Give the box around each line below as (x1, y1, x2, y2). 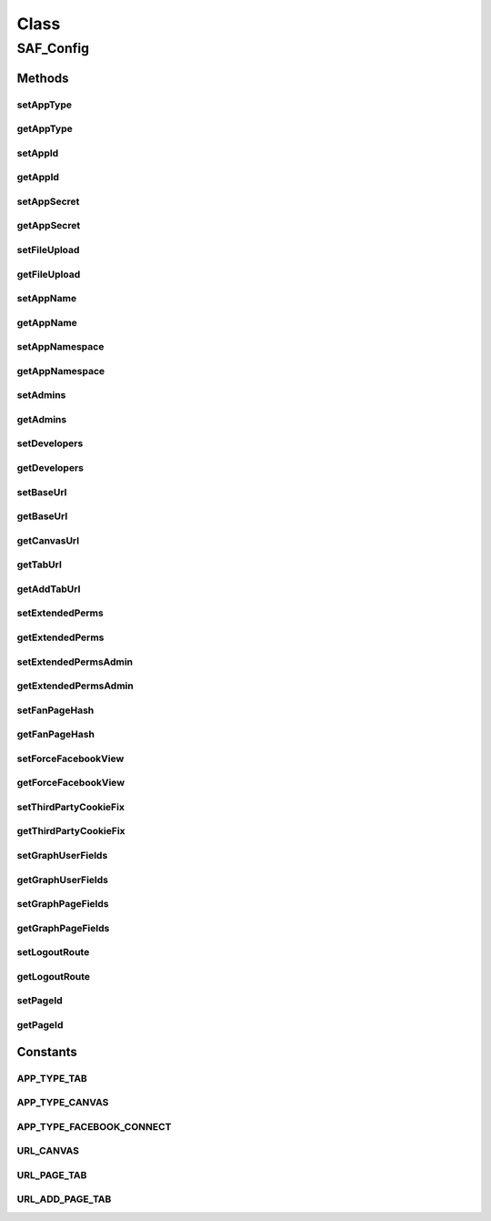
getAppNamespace (16, 364, 105, 377)
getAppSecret (16, 219, 81, 232)
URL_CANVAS (16, 1145, 80, 1157)
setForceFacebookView (16, 752, 125, 765)
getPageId (16, 1018, 64, 1031)
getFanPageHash (16, 728, 95, 741)
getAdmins (16, 412, 67, 425)
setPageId (16, 994, 63, 1007)
